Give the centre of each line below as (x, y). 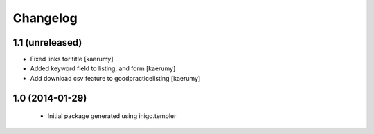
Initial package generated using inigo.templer (112, 116)
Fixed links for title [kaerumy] (72, 59)
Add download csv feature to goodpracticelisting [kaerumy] (115, 78)
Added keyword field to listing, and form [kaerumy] (103, 68)
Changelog (45, 18)
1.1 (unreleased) (47, 42)
